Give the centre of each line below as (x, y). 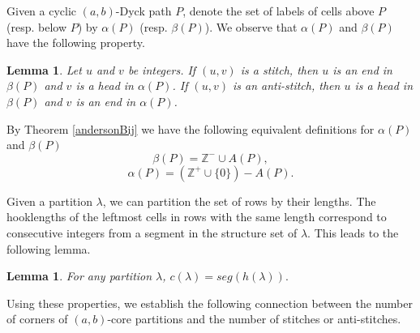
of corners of (37, 319)
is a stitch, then (279, 69)
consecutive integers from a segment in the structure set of (152, 232)
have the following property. (76, 43)
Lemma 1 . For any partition (79, 276)
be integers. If (162, 69)
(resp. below (37, 26)
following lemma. (49, 248)
